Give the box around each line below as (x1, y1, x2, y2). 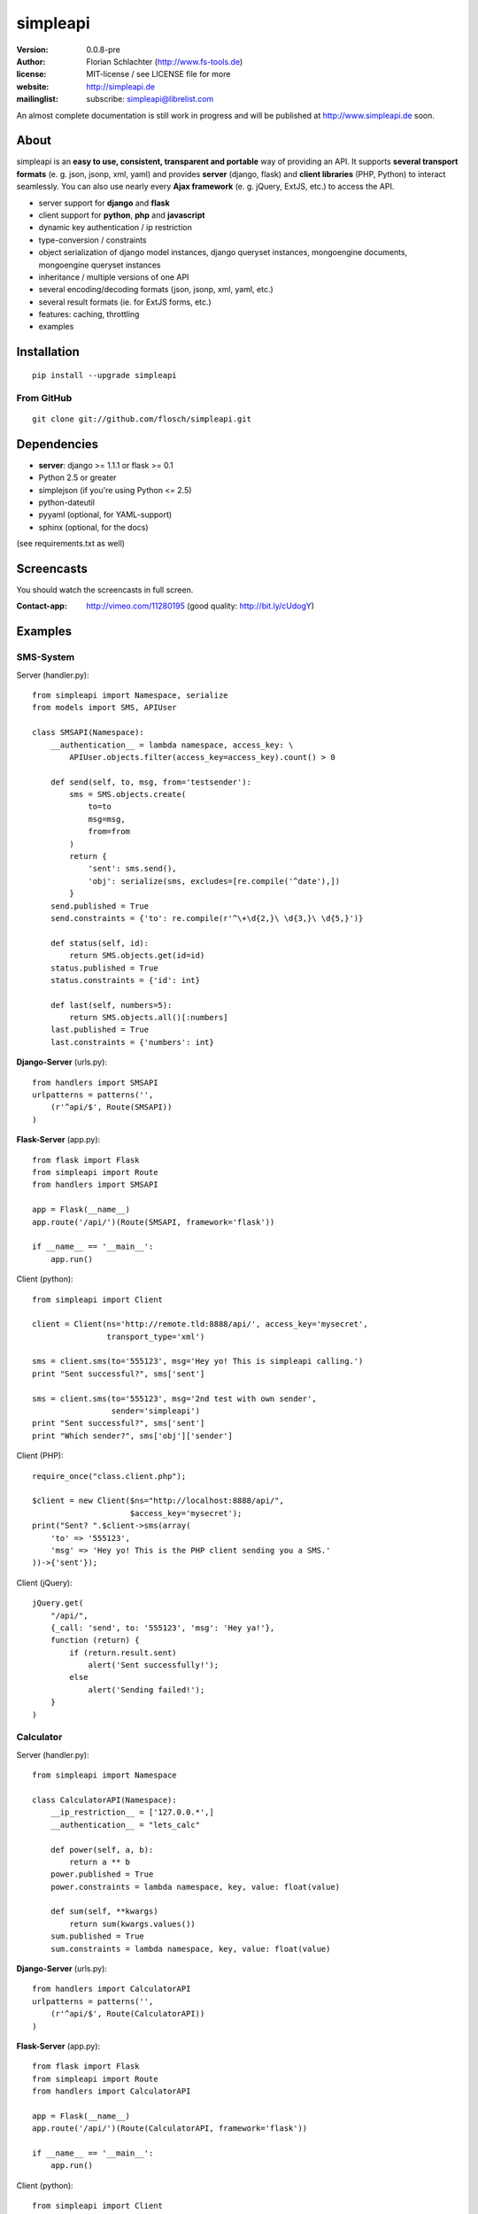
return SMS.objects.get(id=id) (69, 950, 205, 961)
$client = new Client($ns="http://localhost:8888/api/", (32, 1496, 285, 1506)
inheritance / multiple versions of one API (38, 271, 189, 283)
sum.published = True (50, 1931, 145, 1941)
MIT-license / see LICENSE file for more (86, 69, 231, 80)
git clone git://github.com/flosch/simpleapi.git (32, 414, 252, 424)
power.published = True (50, 1870, 154, 1879)
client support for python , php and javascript (38, 209, 205, 221)
